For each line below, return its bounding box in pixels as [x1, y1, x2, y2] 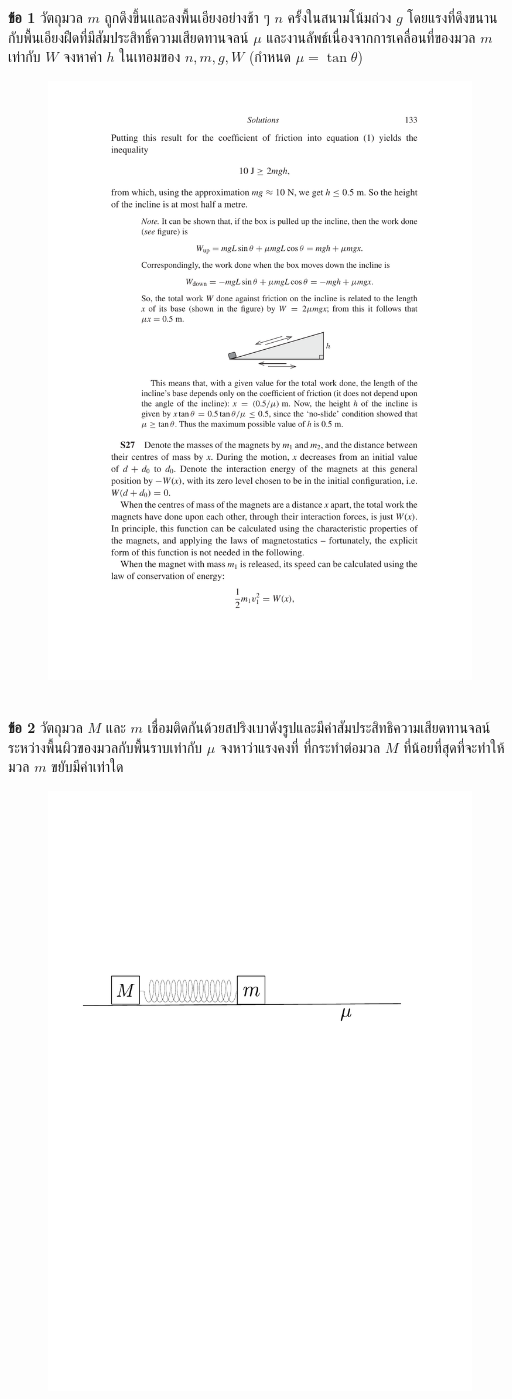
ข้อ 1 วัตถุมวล [8, 7, 83, 27]
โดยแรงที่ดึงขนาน [407, 7, 498, 27]
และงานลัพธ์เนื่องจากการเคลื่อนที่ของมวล [266, 26, 476, 47]
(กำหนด [248, 46, 292, 67]
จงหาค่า [63, 46, 102, 67]
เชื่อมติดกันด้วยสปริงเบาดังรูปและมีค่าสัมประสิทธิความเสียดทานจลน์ [147, 717, 491, 738]
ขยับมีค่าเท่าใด [51, 756, 124, 777]
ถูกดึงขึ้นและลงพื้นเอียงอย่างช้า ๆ [104, 7, 270, 27]
